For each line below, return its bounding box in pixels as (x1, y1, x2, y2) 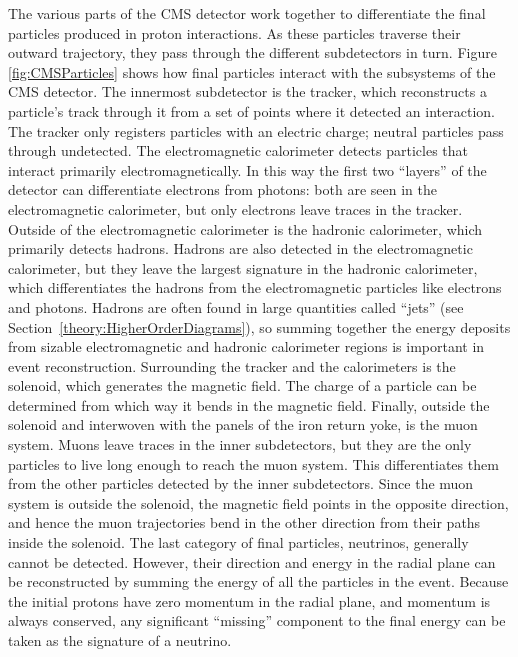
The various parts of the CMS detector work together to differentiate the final (8, 3, 486, 23)
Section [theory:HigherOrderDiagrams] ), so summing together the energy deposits (8, 316, 511, 337)
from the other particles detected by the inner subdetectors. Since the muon (8, 473, 474, 494)
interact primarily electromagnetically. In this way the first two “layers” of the (8, 159, 487, 180)
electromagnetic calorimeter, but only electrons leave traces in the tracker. (8, 198, 463, 219)
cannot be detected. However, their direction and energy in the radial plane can (8, 551, 496, 572)
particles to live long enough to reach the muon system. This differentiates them (8, 453, 499, 474)
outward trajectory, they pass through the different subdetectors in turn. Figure (8, 42, 497, 63)
